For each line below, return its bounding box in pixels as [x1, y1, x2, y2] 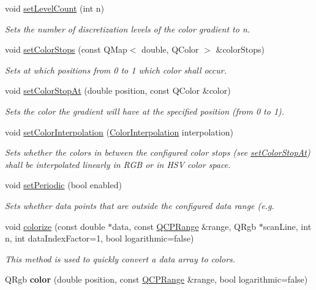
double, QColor [141, 43, 199, 56]
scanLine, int [263, 219, 312, 232]
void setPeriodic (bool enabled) [5, 178, 122, 191]
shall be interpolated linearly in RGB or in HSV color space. [5, 158, 231, 170]
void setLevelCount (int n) [5, 2, 105, 14]
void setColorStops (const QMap [5, 43, 127, 56]
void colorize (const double [5, 219, 105, 232]
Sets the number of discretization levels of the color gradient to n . [5, 22, 250, 35]
